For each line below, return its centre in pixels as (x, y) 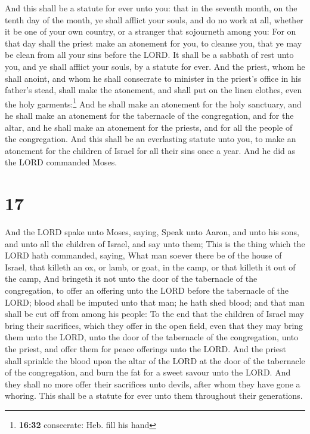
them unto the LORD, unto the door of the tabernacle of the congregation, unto (152, 337)
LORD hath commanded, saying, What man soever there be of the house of (143, 255)
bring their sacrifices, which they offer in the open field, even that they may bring (154, 325)
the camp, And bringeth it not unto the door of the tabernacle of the (131, 278)
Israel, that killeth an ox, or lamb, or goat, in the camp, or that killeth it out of (150, 267)
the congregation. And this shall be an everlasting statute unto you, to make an (151, 139)
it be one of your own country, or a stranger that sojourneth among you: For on (151, 31)
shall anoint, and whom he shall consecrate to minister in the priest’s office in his (153, 78)
